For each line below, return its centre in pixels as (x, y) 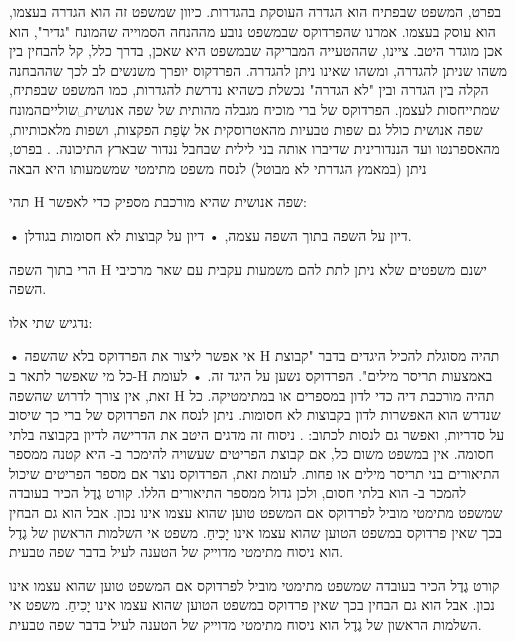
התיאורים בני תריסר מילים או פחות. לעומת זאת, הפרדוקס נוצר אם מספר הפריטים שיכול (254, 472)
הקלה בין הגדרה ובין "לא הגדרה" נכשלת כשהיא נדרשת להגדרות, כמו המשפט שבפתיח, (249, 89)
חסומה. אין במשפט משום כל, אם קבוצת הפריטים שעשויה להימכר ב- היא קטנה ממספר (251, 453)
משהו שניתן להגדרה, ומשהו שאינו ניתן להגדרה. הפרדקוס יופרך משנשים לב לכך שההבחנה (258, 69)
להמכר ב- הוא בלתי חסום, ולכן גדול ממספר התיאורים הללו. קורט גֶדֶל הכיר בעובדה (238, 492)
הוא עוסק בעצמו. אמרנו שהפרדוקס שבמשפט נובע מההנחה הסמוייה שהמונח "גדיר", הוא (252, 30)
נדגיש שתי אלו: (51, 321)
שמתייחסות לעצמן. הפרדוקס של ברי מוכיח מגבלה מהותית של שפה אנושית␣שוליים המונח (254, 108)
